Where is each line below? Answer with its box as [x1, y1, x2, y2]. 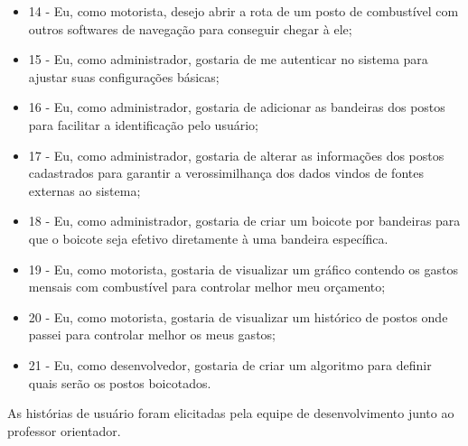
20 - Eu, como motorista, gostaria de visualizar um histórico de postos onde [28, 307, 448, 326]
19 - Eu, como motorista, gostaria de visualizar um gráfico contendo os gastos [28, 259, 459, 278]
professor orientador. [7, 421, 121, 440]
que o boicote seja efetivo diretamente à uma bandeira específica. [28, 228, 388, 247]
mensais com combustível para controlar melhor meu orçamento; [28, 277, 386, 296]
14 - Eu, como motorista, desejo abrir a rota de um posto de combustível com [28, 2, 459, 20]
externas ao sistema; [28, 181, 141, 200]
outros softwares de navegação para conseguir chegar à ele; [28, 19, 352, 38]
